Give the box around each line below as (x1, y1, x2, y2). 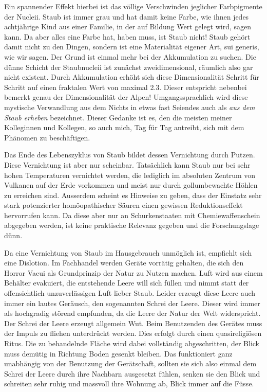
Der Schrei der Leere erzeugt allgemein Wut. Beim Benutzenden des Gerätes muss (4, 317, 262, 328)
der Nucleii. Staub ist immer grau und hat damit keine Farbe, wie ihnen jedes (4, 11, 249, 22)
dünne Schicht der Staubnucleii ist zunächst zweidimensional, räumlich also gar (4, 61, 253, 72)
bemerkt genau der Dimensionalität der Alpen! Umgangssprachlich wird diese (4, 92, 248, 102)
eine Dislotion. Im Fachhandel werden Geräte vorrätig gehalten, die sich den (4, 257, 244, 268)
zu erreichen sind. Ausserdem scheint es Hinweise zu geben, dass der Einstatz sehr (4, 189, 262, 200)
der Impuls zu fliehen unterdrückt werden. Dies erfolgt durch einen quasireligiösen (4, 328, 262, 338)
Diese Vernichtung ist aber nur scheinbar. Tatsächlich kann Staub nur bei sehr (4, 159, 251, 170)
